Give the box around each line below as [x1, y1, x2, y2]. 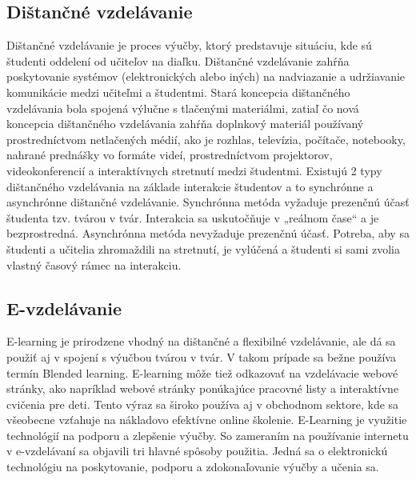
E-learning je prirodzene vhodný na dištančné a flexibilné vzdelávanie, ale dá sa [6, 333, 396, 350]
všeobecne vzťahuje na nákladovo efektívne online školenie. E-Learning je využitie [6, 411, 407, 428]
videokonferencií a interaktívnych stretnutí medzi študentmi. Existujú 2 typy [6, 162, 382, 178]
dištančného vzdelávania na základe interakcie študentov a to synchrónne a [6, 178, 374, 194]
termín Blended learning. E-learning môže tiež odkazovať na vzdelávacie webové [6, 364, 398, 381]
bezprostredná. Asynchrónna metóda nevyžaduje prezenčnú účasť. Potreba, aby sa [6, 225, 410, 242]
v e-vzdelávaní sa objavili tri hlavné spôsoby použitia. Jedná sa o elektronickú [6, 442, 388, 459]
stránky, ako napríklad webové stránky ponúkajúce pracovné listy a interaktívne [6, 380, 399, 397]
